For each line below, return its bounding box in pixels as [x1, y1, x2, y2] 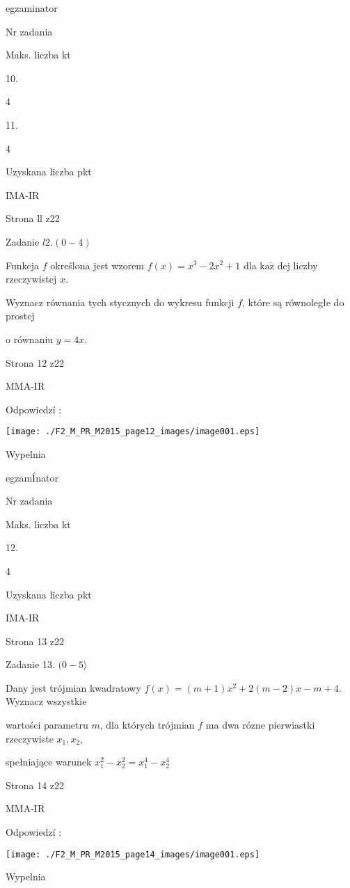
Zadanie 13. [6, 657, 55, 672]
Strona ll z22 [6, 211, 60, 225]
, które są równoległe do [242, 294, 344, 309]
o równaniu [6, 331, 54, 346]
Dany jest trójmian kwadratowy [6, 680, 141, 695]
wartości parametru [6, 717, 88, 732]
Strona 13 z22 [6, 633, 65, 648]
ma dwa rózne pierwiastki [205, 717, 315, 732]
